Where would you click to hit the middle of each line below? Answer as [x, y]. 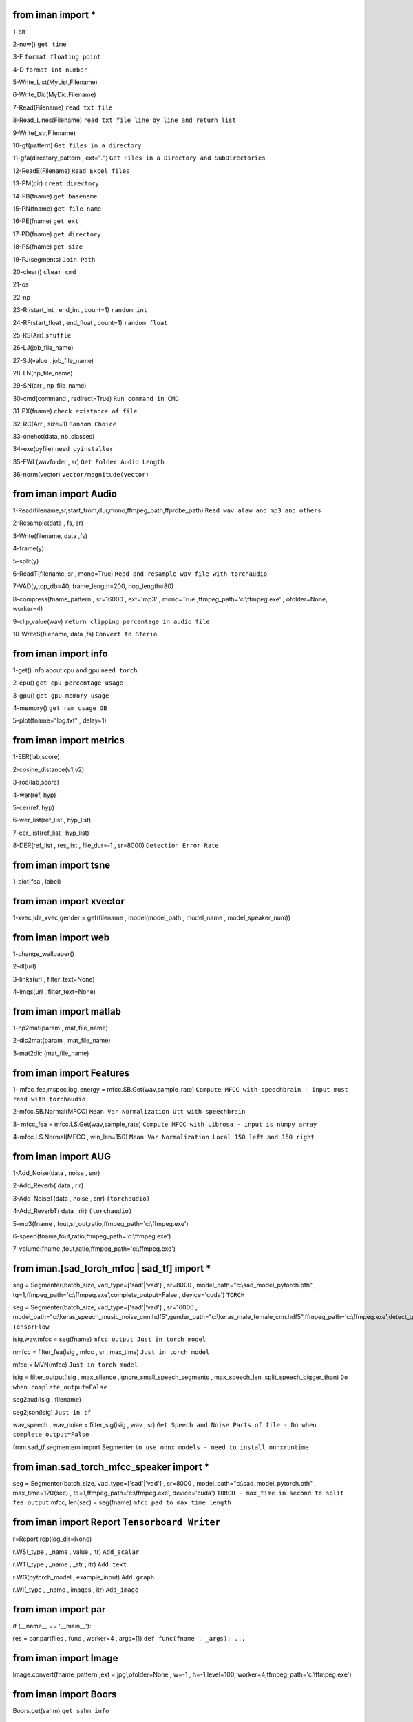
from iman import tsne [61, 865]
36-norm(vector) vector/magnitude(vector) [81, 475]
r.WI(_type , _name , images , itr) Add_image [76, 1589]
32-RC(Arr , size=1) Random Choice [65, 424]
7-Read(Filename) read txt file [63, 107]
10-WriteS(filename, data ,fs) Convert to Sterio [85, 634]
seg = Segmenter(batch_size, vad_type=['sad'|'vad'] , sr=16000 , [105, 1307]
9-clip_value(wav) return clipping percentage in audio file [111, 621]
